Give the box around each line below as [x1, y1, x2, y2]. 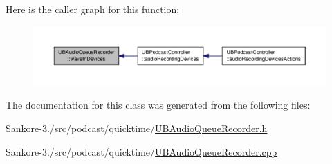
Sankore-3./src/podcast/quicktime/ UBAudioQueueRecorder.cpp [6, 144, 277, 158]
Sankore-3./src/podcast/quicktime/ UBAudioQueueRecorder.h [6, 120, 268, 135]
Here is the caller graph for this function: [6, 2, 180, 16]
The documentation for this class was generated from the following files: [6, 98, 311, 112]
